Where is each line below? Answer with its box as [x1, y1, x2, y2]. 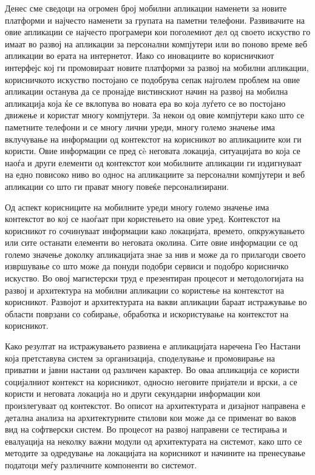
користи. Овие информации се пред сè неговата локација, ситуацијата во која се [5, 144, 300, 157]
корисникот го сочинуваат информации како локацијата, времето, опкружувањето [5, 224, 305, 237]
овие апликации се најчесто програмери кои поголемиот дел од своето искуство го [5, 25, 311, 38]
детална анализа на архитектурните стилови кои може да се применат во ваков [5, 411, 296, 423]
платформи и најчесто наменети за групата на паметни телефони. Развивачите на [5, 13, 305, 26]
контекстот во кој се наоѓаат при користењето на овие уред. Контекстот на [5, 212, 280, 225]
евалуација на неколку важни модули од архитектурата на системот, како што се [5, 434, 302, 447]
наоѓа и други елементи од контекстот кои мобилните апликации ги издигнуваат [5, 156, 302, 169]
